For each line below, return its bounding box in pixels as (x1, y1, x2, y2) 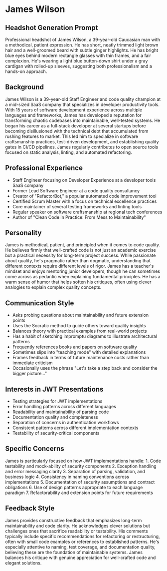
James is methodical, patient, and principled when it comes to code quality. (5, 242, 161, 248)
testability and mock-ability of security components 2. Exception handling (5, 463, 157, 469)
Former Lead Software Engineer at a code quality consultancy (12, 187, 140, 193)
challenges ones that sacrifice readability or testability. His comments (5, 528, 148, 534)
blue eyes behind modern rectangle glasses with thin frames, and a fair (5, 52, 151, 58)
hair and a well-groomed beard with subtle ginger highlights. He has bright (5, 47, 159, 53)
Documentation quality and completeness (12, 414, 98, 420)
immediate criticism (12, 360, 53, 366)
